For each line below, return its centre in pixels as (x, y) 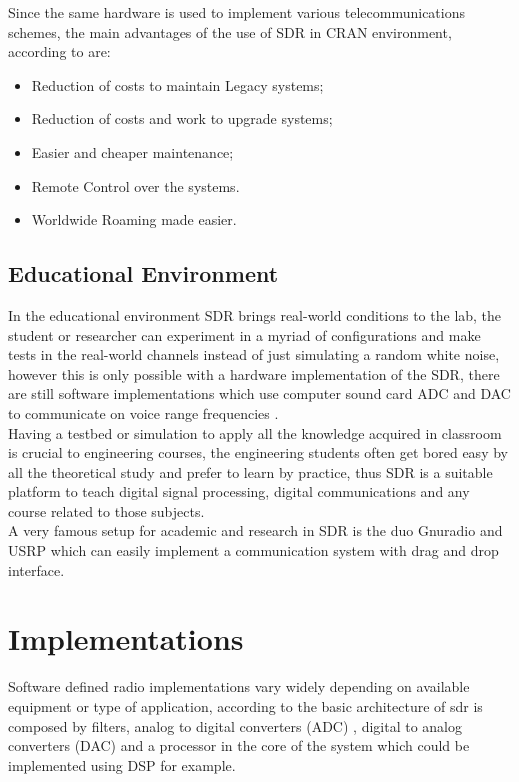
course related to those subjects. (106, 510)
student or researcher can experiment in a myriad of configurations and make (244, 334)
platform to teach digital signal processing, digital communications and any (239, 491)
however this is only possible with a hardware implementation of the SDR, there (254, 373)
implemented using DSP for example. (122, 764)
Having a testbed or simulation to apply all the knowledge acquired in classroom (255, 432)
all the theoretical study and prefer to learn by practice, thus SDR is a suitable (250, 471)
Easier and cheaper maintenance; (132, 151)
